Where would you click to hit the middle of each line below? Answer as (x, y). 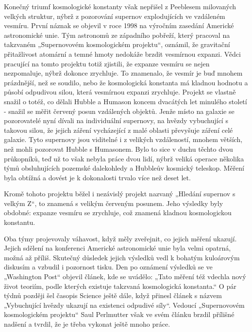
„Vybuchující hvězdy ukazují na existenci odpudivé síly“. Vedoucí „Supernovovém (124, 305)
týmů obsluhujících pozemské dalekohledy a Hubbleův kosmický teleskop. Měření (124, 168)
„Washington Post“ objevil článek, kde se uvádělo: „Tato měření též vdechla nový (125, 277)
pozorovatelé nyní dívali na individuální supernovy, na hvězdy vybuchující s (116, 120)
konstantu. (20, 222)
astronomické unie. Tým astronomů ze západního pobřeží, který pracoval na (117, 35)
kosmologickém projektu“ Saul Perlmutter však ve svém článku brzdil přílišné (119, 314)
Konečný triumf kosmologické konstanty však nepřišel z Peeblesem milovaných (120, 6)
